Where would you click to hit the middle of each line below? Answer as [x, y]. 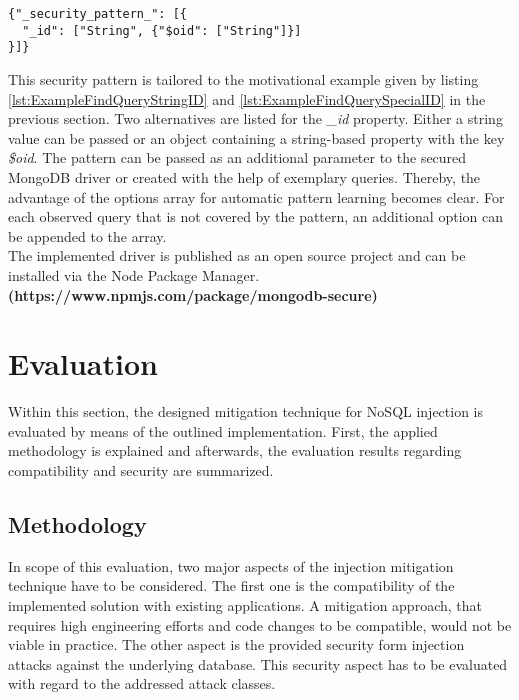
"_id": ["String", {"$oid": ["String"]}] [162, 30]
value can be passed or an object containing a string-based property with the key [256, 137]
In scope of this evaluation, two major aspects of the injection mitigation [231, 565]
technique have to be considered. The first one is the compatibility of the [231, 585]
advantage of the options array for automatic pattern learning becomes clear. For [256, 196]
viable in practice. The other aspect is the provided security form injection [236, 644]
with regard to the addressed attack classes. [142, 683]
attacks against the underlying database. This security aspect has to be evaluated [258, 663]
